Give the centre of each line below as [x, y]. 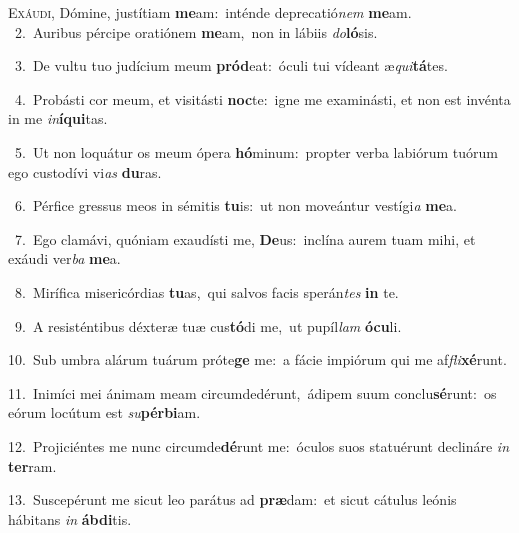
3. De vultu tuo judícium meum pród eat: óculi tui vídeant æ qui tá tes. [231, 65]
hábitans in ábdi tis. [70, 518]
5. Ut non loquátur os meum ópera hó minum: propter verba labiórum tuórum [256, 151]
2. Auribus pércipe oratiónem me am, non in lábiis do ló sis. [196, 31]
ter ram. [32, 465]
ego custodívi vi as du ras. [85, 171]
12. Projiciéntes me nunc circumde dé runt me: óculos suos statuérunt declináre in [258, 445]
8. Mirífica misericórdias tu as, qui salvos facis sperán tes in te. [206, 291]
